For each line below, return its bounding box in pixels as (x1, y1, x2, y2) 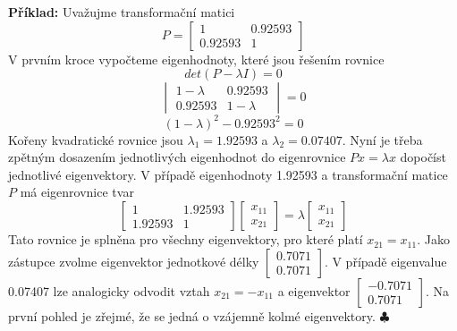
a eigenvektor (277, 281, 351, 300)
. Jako (417, 230, 450, 249)
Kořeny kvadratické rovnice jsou (8, 130, 183, 149)
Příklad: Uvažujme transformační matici (8, 3, 235, 21)
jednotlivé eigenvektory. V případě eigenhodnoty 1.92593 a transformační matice (8, 165, 448, 183)
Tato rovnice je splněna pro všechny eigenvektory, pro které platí (8, 230, 363, 249)
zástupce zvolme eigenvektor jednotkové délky (8, 251, 259, 270)
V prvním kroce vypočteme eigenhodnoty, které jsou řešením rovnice (8, 49, 385, 68)
